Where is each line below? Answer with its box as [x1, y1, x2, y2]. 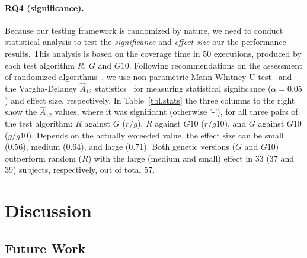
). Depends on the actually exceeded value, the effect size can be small [28, 128, 284, 141]
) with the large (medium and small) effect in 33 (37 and [88, 151, 295, 164]
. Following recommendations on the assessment [129, 59, 302, 71]
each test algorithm [5, 59, 75, 71]
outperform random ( [5, 151, 82, 164]
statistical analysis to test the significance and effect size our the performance [5, 36, 286, 48]
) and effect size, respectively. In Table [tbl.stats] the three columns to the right [5, 93, 295, 106]
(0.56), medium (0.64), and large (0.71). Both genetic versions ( [5, 140, 235, 153]
